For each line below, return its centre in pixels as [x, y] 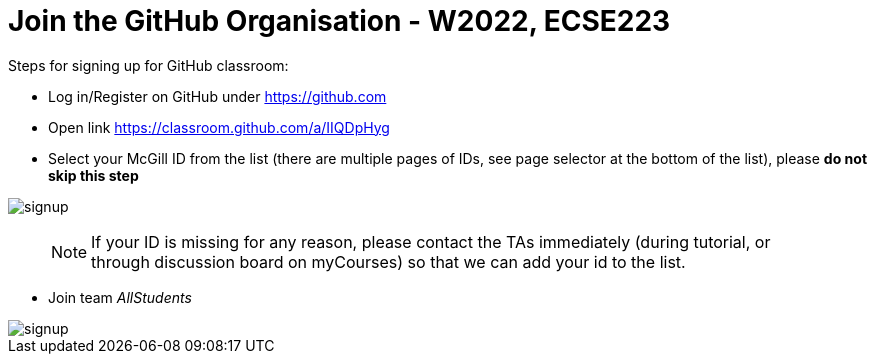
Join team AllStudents [120, 297]
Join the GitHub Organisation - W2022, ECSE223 [339, 21]
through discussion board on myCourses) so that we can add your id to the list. [388, 261]
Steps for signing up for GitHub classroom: [148, 65]
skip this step [93, 175]
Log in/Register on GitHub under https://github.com [217, 96]
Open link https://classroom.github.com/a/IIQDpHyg [219, 127]
